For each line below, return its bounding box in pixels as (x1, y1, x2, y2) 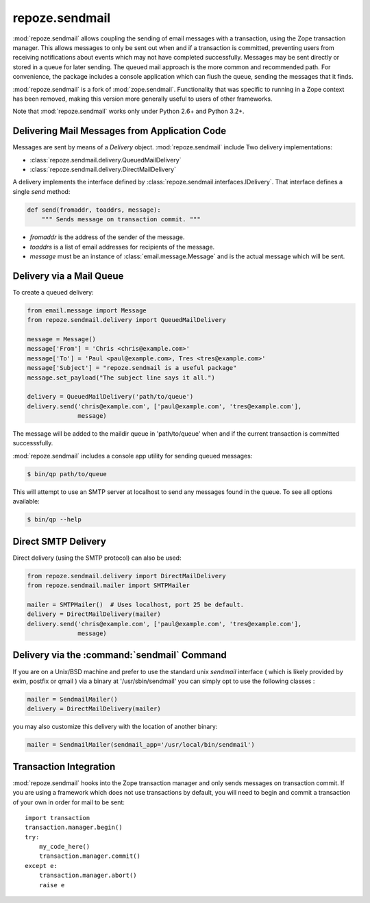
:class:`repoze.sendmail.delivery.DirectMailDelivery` (29, 165, 176, 173)
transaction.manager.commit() (38, 852, 140, 860)
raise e (38, 881, 65, 889)
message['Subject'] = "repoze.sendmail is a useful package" (27, 364, 237, 372)
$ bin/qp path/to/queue (27, 470, 108, 478)
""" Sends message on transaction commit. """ (41, 216, 201, 223)
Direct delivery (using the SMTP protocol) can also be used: (12, 554, 182, 562)
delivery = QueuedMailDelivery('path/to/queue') (27, 393, 194, 401)
